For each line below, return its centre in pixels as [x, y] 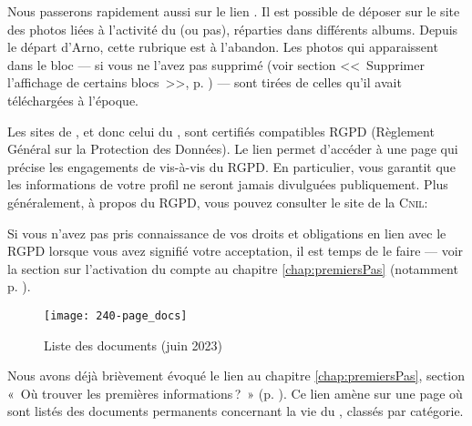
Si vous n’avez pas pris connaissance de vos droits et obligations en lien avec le [227, 233]
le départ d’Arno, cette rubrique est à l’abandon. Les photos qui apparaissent [223, 47]
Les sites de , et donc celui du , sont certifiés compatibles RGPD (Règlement [221, 131]
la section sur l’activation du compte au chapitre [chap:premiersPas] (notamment [233, 268]
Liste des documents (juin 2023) [133, 345]
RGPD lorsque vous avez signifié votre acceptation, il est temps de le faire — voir [236, 251]
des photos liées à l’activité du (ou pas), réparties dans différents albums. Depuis [233, 29]
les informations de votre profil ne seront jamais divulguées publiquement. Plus [228, 184]
